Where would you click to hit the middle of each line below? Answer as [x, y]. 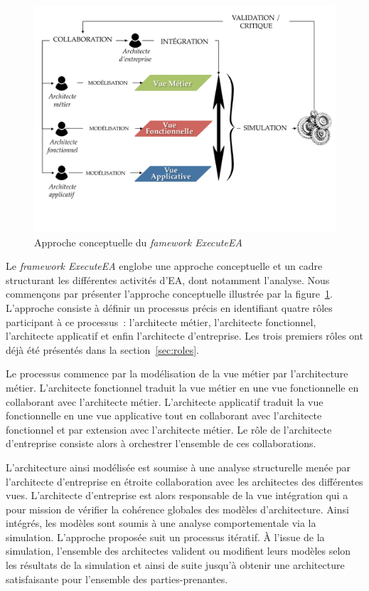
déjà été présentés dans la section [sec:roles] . [102, 349]
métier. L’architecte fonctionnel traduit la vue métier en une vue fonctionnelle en [182, 387]
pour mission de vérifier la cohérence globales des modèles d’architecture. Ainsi [177, 509]
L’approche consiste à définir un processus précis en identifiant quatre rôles [169, 307]
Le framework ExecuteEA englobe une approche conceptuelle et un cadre [164, 266]
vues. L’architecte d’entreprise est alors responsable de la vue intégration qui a [177, 495]
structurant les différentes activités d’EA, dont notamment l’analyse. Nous [168, 279]
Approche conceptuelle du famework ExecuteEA [138, 242]
